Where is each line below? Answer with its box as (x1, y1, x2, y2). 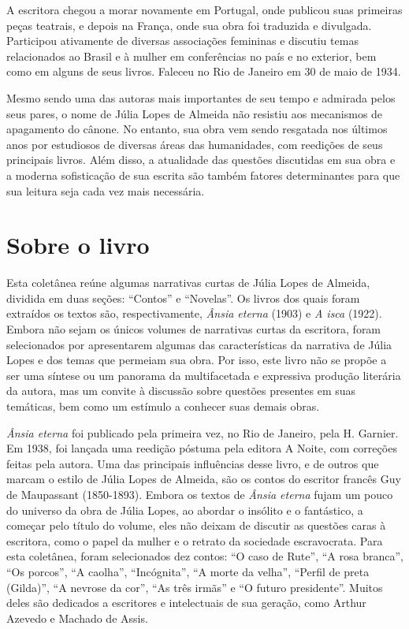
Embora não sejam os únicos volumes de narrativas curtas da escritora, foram (6, 321, 381, 337)
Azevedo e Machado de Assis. (6, 609, 148, 626)
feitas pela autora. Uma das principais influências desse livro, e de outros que (6, 455, 379, 471)
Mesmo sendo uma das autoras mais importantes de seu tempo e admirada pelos (6, 89, 396, 106)
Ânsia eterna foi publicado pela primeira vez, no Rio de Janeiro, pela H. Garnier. (6, 424, 399, 441)
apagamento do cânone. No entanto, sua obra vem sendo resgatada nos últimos (6, 121, 388, 137)
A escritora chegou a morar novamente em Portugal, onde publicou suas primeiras (6, 2, 403, 17)
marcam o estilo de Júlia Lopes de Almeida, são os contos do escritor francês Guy (6, 471, 401, 487)
